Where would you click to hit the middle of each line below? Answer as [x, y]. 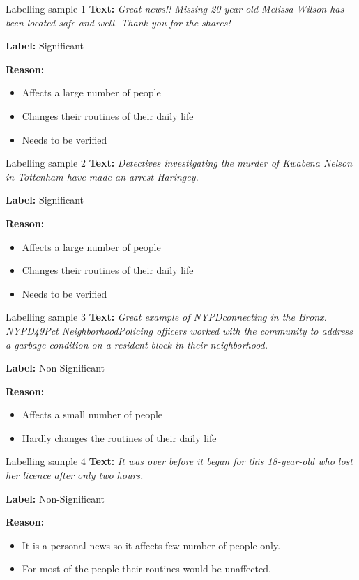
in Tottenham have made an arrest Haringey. [102, 176]
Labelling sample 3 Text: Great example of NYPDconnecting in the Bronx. [166, 317]
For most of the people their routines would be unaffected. [146, 568]
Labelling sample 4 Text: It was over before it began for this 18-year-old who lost [179, 461]
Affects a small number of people [92, 414]
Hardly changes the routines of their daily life [119, 437]
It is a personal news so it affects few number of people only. [151, 545]
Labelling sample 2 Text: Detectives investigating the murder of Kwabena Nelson [179, 163]
